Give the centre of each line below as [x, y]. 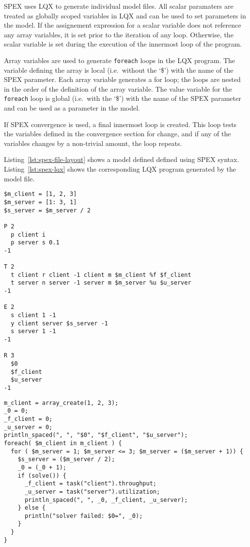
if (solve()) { [42, 475]
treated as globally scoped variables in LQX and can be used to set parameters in [125, 15]
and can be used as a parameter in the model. [72, 108]
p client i [28, 234]
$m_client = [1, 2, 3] [40, 194]
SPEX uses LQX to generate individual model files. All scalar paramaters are [119, 6]
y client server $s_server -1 [59, 323]
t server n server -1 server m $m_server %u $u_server [101, 283]
